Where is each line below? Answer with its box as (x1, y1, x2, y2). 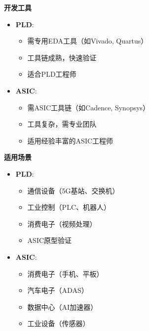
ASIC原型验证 (27, 235, 72, 245)
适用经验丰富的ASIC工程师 (27, 135, 113, 145)
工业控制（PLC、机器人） (27, 202, 111, 212)
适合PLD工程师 (27, 69, 76, 79)
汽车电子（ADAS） (27, 285, 88, 295)
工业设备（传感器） (27, 318, 90, 329)
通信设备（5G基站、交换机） (27, 185, 119, 195)
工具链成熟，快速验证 (27, 52, 97, 62)
